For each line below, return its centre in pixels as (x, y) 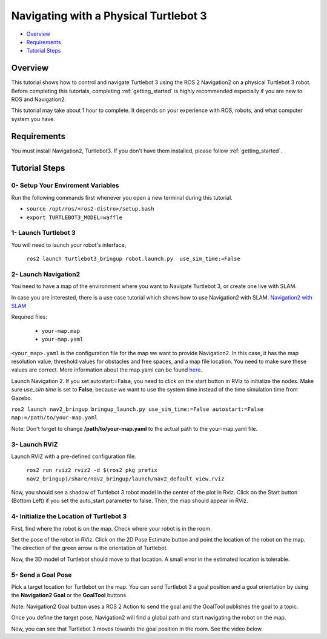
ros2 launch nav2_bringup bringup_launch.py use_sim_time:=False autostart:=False (137, 409)
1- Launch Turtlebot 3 (43, 233)
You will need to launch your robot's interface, (69, 244)
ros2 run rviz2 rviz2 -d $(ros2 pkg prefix (92, 470)
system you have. (33, 119)
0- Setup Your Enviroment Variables (65, 186)
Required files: (29, 317)
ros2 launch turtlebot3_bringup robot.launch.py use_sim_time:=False (133, 259)
